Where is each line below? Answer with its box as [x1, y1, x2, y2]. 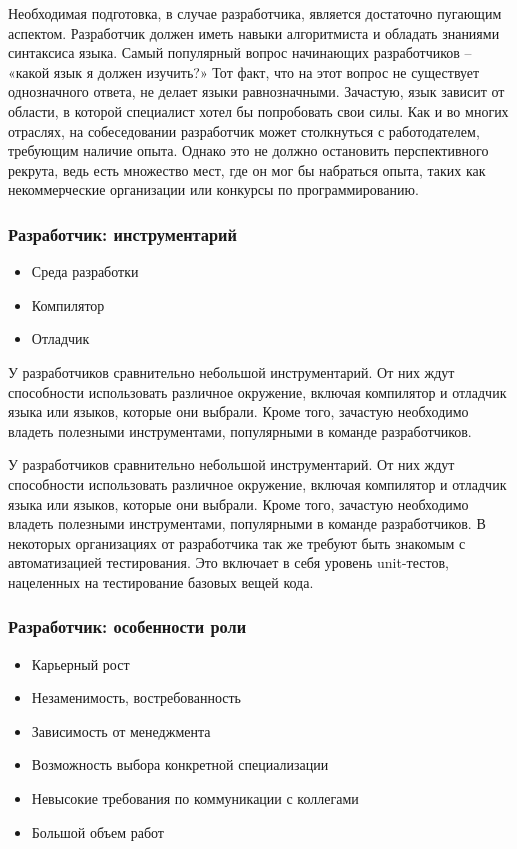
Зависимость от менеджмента [31, 720, 211, 741]
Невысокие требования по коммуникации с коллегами [31, 788, 359, 809]
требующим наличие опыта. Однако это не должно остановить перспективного [8, 140, 489, 161]
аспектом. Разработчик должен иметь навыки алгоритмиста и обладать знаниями [8, 22, 500, 43]
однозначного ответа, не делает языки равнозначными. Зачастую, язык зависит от [8, 81, 505, 102]
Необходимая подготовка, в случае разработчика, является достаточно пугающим [8, 3, 502, 23]
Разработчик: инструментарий [8, 221, 237, 246]
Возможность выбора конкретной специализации [31, 754, 329, 775]
